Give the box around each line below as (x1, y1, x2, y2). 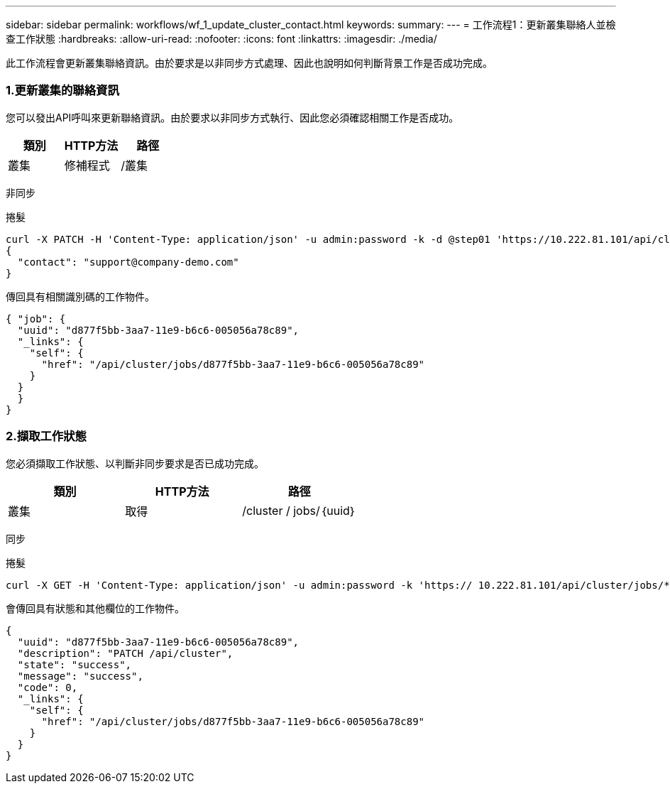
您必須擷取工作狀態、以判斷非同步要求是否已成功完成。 (6, 457, 264, 469)
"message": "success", (17, 670, 143, 682)
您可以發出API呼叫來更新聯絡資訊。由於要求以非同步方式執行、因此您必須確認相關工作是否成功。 (6, 111, 459, 124)
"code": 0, (17, 681, 78, 693)
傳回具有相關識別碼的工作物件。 (6, 290, 155, 303)
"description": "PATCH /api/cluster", (17, 647, 234, 659)
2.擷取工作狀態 (6, 429, 87, 444)
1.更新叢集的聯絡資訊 (6, 83, 119, 98)
